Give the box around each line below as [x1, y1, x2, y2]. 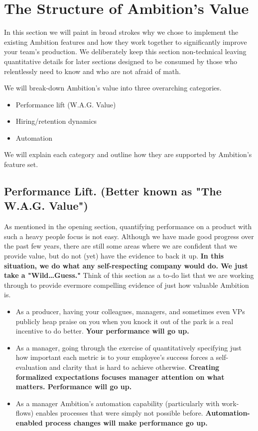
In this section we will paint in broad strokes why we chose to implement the [4, 27, 239, 37]
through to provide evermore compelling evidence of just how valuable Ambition [4, 279, 249, 290]
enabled [15, 417, 43, 428]
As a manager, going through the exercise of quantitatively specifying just [15, 342, 242, 352]
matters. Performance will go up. [15, 381, 132, 392]
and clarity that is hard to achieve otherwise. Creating [49, 361, 220, 372]
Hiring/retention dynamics [15, 116, 97, 126]
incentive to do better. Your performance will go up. [15, 326, 189, 336]
